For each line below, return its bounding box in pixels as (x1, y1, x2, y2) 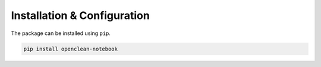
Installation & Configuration (11, 9, 150, 22)
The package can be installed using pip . (11, 30, 111, 37)
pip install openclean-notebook (23, 45, 118, 52)
